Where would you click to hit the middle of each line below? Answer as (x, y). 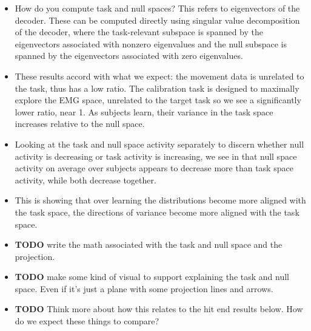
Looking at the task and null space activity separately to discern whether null (159, 144)
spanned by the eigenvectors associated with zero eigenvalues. (129, 56)
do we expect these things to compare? (87, 321)
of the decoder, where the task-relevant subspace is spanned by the (139, 32)
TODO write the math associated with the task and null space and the (149, 244)
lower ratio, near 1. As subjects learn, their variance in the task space (144, 111)
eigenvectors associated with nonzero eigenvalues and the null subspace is (151, 43)
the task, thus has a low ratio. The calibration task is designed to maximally (157, 88)
